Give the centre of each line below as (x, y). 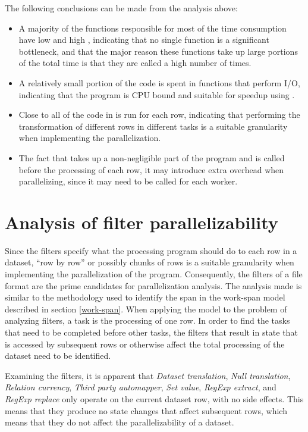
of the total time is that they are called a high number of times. (135, 63)
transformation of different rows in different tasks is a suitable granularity (153, 126)
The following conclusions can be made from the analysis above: (121, 8)
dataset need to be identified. (58, 356)
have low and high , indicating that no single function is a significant (144, 40)
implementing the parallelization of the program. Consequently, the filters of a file (154, 274)
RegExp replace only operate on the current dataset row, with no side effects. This (154, 398)
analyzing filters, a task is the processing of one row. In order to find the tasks (147, 320)
